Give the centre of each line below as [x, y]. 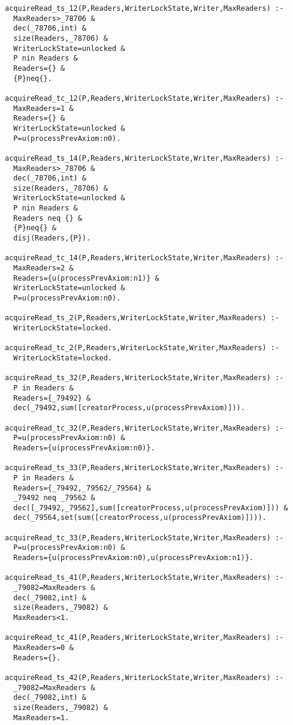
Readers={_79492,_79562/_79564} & [82, 488]
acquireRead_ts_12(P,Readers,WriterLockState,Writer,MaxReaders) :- [144, 8]
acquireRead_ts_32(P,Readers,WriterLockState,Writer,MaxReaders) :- [144, 378]
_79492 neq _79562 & [54, 498]
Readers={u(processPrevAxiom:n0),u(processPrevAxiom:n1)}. [134, 558]
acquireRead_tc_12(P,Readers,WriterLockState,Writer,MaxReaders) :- [144, 98]
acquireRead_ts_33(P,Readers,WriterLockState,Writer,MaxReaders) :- [144, 468]
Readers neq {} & [48, 218]
